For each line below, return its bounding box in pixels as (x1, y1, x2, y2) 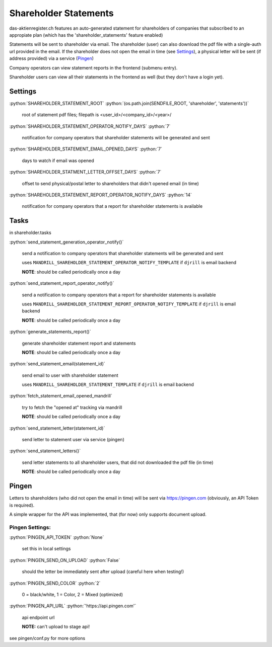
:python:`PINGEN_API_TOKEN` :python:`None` (9, 534, 104, 540)
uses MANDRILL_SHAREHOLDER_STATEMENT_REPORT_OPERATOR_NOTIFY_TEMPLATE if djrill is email (22, 301, 236, 307)
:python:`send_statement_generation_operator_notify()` (9, 239, 124, 245)
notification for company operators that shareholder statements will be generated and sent (22, 134, 210, 140)
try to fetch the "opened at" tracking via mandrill (22, 404, 122, 410)
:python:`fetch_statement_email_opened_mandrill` (9, 393, 113, 399)
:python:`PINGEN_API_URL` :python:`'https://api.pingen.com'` (9, 603, 137, 609)
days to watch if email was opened (22, 157, 94, 164)
